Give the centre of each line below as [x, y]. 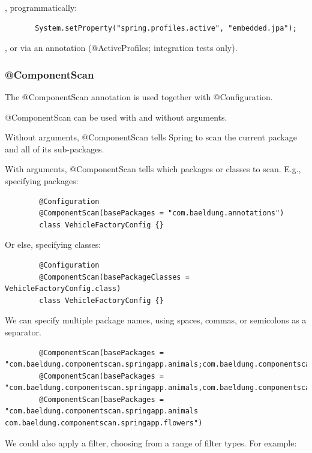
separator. [23, 331]
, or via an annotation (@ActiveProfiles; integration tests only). [121, 48]
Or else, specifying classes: [53, 244]
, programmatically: [41, 7]
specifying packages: [42, 180]
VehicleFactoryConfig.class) [63, 289]
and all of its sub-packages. [55, 148]
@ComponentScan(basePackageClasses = [114, 277]
